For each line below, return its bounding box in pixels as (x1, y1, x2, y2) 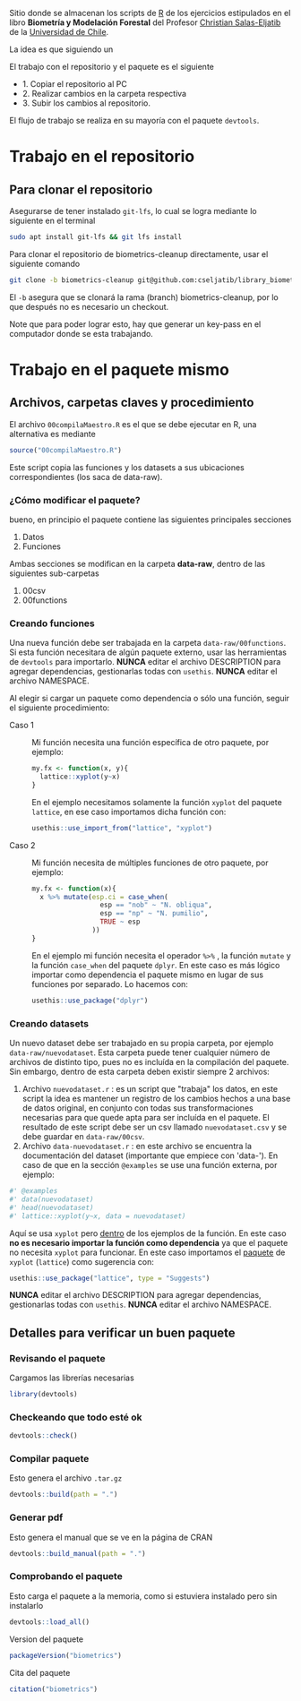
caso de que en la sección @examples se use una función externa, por (21, 1160, 278, 1171)
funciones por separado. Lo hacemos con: (31, 978, 188, 989)
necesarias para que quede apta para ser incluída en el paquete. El (21, 1113, 271, 1123)
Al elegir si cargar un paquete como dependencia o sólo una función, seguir (9, 693, 289, 704)
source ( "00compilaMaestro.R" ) (9, 445, 123, 455)
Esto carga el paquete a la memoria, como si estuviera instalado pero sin (9, 1590, 278, 1602)
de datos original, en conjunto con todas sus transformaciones (21, 1103, 254, 1113)
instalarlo (9, 1600, 44, 1611)
